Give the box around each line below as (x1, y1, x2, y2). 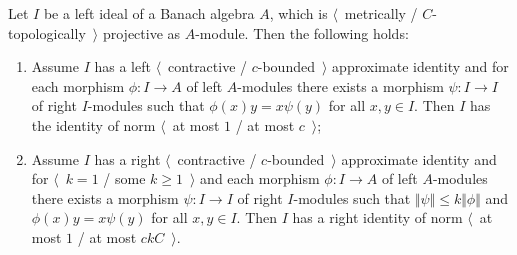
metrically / (344, 3, 418, 23)
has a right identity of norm (292, 207, 463, 228)
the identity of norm (31, 114, 156, 135)
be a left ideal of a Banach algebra (43, 3, 255, 23)
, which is (269, 3, 328, 23)
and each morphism (200, 168, 320, 189)
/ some (103, 168, 146, 189)
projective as (102, 22, 181, 43)
